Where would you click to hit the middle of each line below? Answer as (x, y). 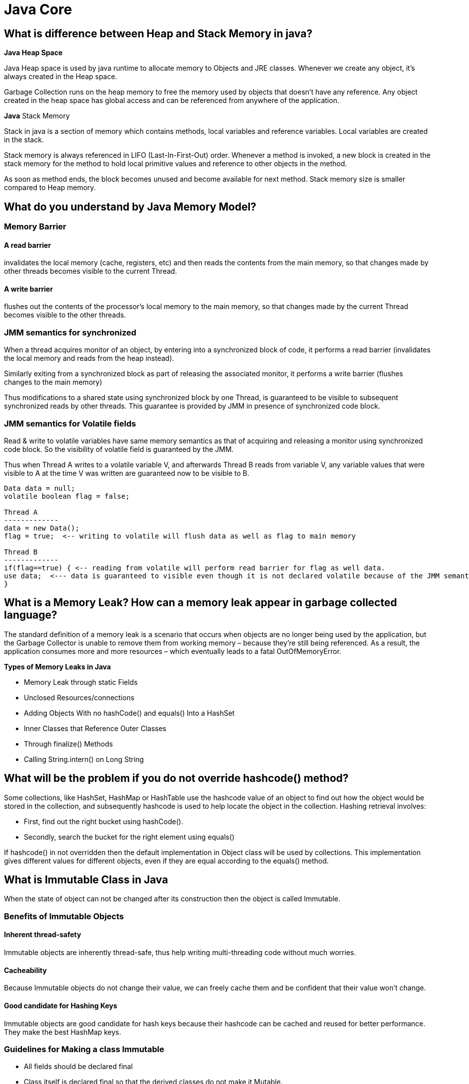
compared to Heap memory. (50, 188)
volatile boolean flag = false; (67, 496)
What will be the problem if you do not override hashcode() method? (176, 778)
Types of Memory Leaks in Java (58, 666)
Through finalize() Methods (69, 744)
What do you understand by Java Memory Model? (130, 207)
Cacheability (26, 970)
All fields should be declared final (78, 1067)
